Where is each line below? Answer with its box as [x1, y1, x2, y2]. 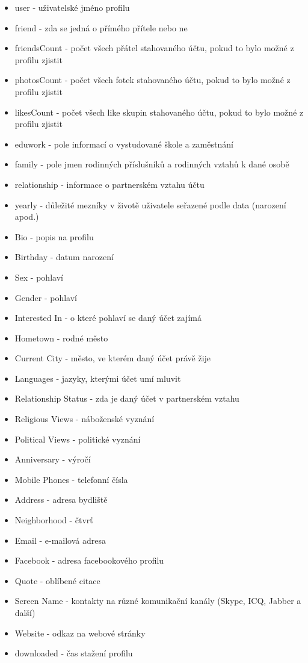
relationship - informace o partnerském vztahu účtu [14, 178, 205, 190]
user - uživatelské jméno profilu [14, 1, 130, 13]
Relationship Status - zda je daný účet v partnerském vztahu [14, 392, 239, 405]
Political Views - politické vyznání [14, 432, 141, 445]
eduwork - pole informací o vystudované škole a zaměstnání [14, 137, 233, 150]
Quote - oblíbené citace [14, 574, 100, 587]
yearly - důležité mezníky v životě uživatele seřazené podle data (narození [14, 198, 286, 211]
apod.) [14, 210, 39, 223]
